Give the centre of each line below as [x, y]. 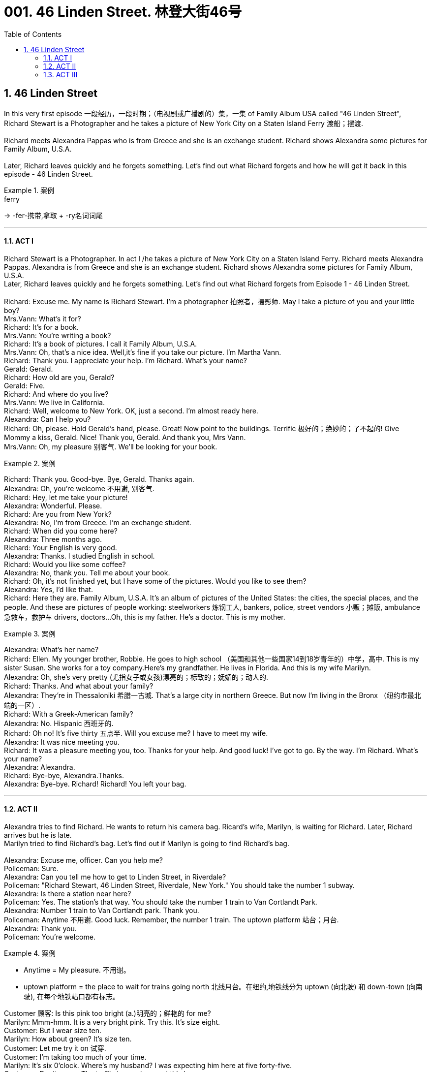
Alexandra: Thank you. [40, 929]
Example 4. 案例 [30, 953]
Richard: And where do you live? [56, 394]
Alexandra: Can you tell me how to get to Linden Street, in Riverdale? [115, 877]
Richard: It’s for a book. [41, 327]
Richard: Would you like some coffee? [65, 564]
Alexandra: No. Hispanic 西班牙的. [59, 723]
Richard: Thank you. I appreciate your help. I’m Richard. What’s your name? [126, 360]
